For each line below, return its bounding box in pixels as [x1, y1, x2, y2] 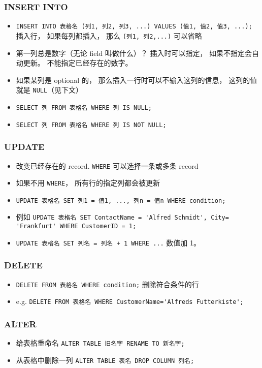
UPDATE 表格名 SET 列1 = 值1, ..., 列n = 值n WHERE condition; [16, 197, 226, 204]
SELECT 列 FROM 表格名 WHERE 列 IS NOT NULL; [16, 121, 167, 129]
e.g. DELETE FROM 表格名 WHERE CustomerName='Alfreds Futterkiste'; [16, 296, 244, 306]
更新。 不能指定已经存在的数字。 [23, 57, 133, 68]
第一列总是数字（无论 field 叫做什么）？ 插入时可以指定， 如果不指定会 [16, 47, 252, 58]
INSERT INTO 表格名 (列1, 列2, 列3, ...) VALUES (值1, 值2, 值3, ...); [16, 23, 252, 30]
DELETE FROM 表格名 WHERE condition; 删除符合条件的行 [16, 279, 199, 289]
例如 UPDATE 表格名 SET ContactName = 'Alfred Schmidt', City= [16, 211, 229, 222]
